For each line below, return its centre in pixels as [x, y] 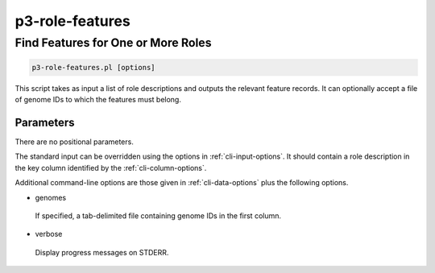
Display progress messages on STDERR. [102, 252]
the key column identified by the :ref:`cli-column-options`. [111, 168]
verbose [49, 234]
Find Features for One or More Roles [113, 43]
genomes [51, 197]
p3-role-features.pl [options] [94, 67]
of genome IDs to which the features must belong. [98, 100]
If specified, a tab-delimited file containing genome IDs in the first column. [158, 216]
